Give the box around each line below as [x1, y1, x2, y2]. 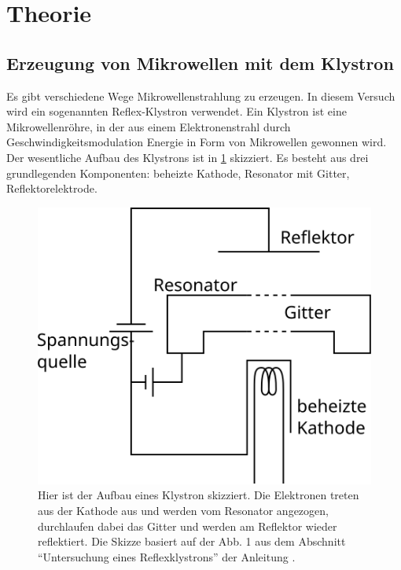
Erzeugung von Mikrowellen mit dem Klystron [6, 50, 394, 75]
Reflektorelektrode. [6, 180, 97, 197]
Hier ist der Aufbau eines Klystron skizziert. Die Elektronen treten [38, 487, 359, 503]
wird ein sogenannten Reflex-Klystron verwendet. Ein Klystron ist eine [6, 103, 347, 120]
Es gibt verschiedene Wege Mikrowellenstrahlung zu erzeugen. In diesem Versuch [6, 87, 395, 104]
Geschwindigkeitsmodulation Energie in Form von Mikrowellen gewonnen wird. [6, 134, 387, 150]
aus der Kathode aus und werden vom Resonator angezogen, [38, 502, 329, 519]
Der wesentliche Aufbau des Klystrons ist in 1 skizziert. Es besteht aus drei [6, 149, 369, 165]
